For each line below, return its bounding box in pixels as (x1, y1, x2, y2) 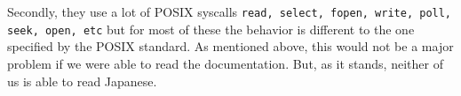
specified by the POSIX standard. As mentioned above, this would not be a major (7, 37, 454, 55)
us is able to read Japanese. (7, 71, 157, 90)
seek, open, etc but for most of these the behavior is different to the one (7, 19, 415, 38)
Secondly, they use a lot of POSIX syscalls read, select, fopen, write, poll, (7, 3, 452, 20)
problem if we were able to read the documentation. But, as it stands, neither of (7, 54, 443, 72)
